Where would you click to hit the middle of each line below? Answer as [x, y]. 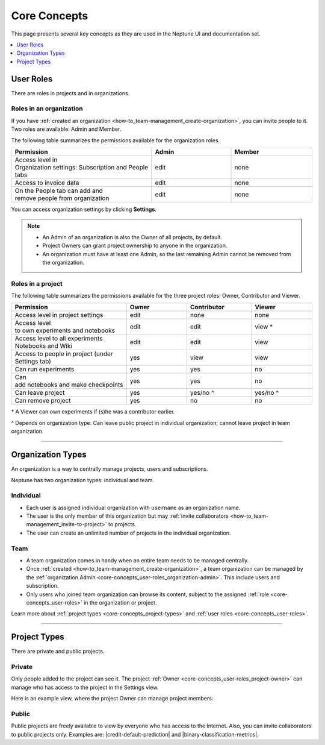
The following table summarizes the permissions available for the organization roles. [116, 140]
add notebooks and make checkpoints [69, 385]
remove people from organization [62, 198]
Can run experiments [45, 369]
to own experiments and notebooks [65, 330]
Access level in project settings [59, 315]
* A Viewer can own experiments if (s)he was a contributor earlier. [93, 412]
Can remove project [43, 401]
